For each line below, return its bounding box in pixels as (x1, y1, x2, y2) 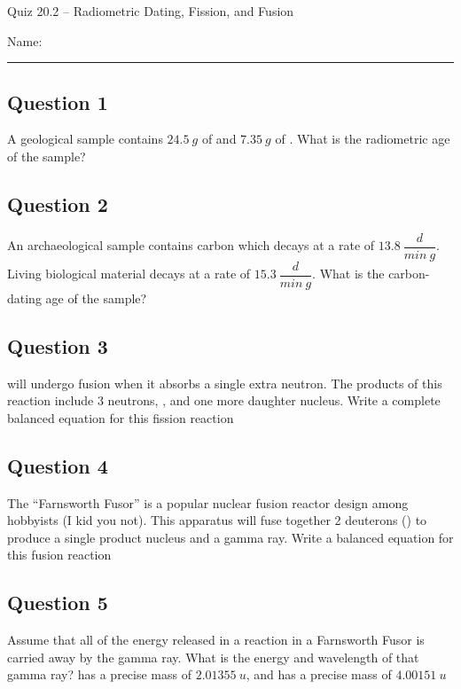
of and (201, 129, 237, 148)
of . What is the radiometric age (275, 129, 450, 148)
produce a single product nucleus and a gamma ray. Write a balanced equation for (7, 528, 454, 546)
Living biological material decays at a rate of (7, 264, 251, 283)
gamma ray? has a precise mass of (7, 665, 191, 684)
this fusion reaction (7, 545, 112, 564)
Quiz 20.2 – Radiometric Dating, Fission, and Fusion (7, 2, 294, 20)
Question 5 (7, 589, 108, 616)
